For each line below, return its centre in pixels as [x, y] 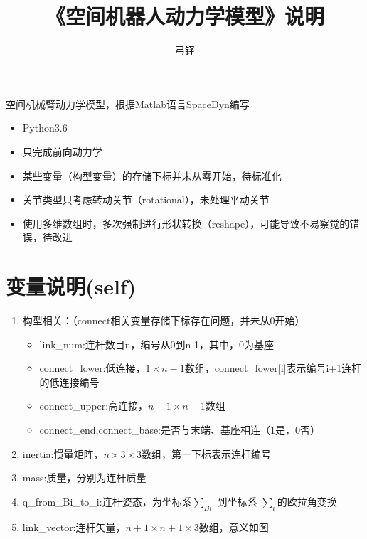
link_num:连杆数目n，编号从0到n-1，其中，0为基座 [157, 344]
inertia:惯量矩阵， [63, 453]
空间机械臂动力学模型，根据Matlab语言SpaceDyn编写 [128, 103]
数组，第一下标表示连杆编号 [206, 453]
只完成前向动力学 [62, 151]
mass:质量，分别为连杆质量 [84, 477]
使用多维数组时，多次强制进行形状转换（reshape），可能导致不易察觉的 [186, 223]
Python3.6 [45, 128]
